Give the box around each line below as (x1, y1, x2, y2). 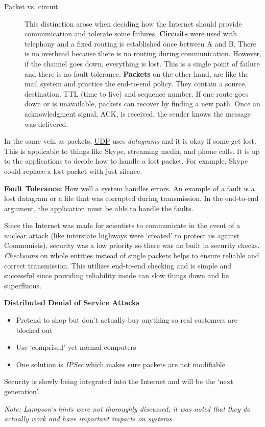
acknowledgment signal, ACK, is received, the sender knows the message (25, 108, 251, 119)
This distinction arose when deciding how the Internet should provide (25, 18, 242, 29)
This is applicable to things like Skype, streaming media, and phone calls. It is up (4, 145, 260, 156)
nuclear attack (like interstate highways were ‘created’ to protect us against (4, 230, 240, 240)
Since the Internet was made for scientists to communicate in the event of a (4, 220, 240, 231)
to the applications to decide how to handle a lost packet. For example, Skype (4, 155, 248, 166)
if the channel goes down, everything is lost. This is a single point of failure (25, 58, 260, 69)
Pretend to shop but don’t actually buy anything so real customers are (16, 314, 237, 325)
